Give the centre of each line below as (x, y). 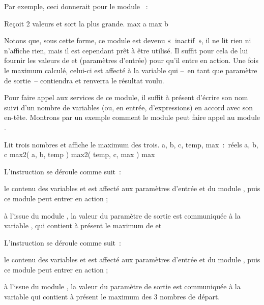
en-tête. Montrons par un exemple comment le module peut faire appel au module (132, 117)
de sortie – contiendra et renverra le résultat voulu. (84, 80)
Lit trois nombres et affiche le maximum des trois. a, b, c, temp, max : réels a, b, (131, 144)
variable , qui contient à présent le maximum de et (83, 225)
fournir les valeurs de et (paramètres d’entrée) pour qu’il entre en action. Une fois (131, 60)
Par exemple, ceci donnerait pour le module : (76, 6)
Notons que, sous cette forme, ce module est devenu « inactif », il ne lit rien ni (128, 40)
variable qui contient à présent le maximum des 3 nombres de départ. (112, 297)
